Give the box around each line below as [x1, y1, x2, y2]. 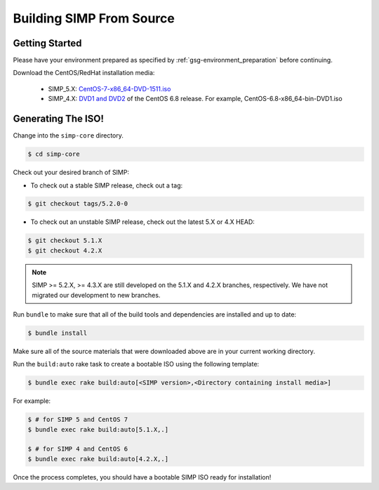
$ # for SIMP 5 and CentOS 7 [27, 416, 128, 424]
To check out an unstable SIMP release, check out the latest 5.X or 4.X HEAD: [30, 218, 255, 226]
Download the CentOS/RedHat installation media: [13, 69, 155, 77]
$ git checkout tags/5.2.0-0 [27, 200, 128, 208]
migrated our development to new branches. [32, 291, 161, 299]
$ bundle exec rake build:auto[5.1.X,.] [27, 425, 168, 433]
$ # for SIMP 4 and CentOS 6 [27, 445, 128, 453]
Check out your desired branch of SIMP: [13, 168, 130, 177]
